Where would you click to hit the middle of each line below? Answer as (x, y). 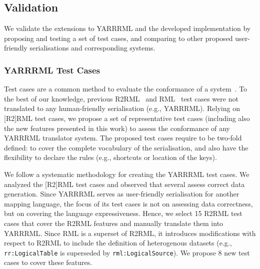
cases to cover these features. (48, 262)
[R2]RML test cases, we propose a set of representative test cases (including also (127, 118)
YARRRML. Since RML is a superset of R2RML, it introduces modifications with (130, 233)
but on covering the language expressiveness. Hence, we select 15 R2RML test (123, 213)
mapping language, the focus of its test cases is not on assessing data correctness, (128, 203)
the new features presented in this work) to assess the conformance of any (117, 128)
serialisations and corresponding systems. (92, 48)
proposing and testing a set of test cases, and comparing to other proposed (118, 38)
